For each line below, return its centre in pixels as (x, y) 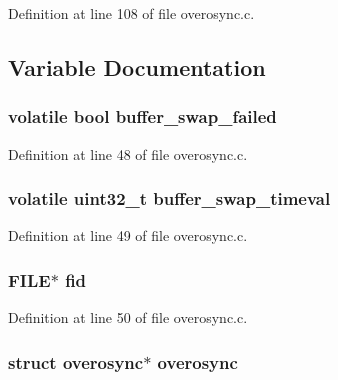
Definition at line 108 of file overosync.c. (131, 13)
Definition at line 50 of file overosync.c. (128, 317)
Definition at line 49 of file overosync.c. (128, 235)
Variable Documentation (137, 66)
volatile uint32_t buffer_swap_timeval (169, 198)
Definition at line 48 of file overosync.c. (128, 153)
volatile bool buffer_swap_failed (142, 116)
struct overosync (76, 361)
